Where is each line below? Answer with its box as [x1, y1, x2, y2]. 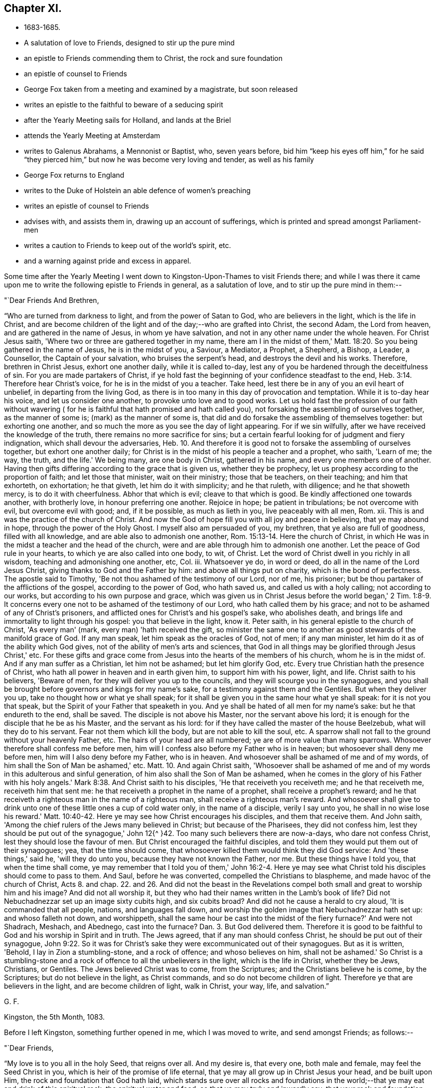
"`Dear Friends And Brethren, [4, 296, 99, 305]
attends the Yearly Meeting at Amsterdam [24, 131, 160, 140]
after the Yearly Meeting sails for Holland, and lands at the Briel [24, 116, 231, 125]
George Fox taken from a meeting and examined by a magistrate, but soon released [24, 85, 298, 94]
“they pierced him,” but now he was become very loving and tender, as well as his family [24, 155, 314, 164]
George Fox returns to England [24, 171, 125, 180]
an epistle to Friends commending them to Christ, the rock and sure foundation [24, 54, 283, 63]
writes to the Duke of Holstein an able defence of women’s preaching [24, 186, 251, 195]
